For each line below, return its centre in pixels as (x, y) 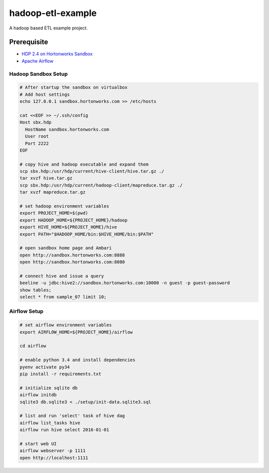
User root (37, 136)
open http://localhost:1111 (54, 458)
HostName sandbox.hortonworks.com (67, 129)
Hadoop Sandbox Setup (39, 74)
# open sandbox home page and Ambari (66, 248)
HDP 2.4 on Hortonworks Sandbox (57, 54)
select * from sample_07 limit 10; (63, 297)
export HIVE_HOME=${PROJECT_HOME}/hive (68, 227)
